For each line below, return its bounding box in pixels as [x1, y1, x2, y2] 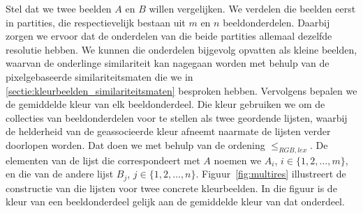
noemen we [214, 152, 262, 167]
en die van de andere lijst [6, 166, 114, 181]
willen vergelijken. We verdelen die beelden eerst [149, 1, 356, 15]
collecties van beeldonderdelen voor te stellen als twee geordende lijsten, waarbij [6, 110, 348, 125]
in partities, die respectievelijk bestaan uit [6, 15, 186, 29]
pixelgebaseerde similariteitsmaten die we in [6, 69, 193, 84]
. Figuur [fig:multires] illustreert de [195, 166, 346, 181]
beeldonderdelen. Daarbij [223, 15, 330, 29]
